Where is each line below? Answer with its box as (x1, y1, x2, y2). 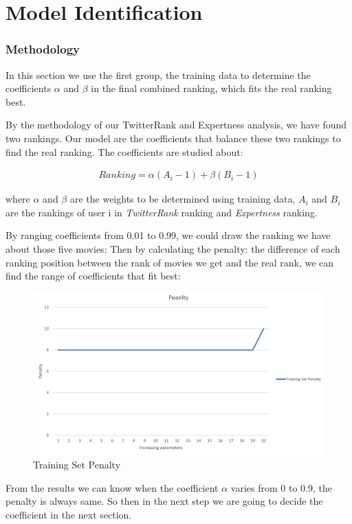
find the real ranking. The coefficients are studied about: (5, 144, 243, 159)
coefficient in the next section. (5, 507, 132, 521)
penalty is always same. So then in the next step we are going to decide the (5, 494, 323, 508)
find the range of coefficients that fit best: (5, 269, 181, 283)
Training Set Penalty (33, 457, 121, 472)
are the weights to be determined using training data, (69, 192, 296, 206)
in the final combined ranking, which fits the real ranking (91, 81, 332, 95)
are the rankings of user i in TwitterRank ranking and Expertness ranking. (5, 205, 318, 219)
